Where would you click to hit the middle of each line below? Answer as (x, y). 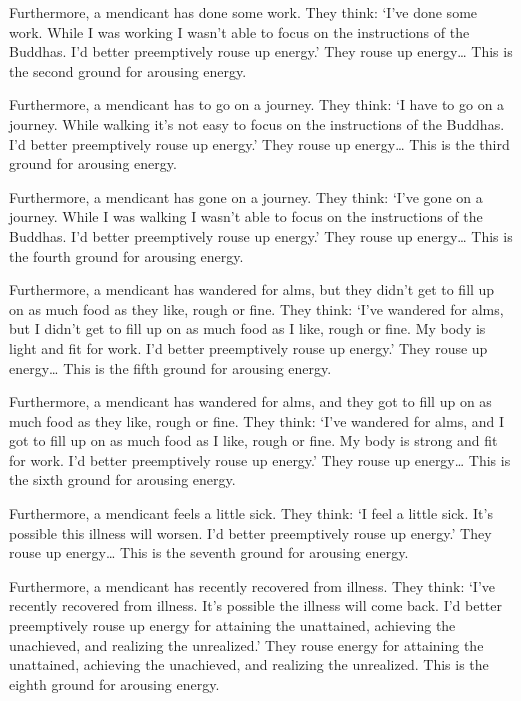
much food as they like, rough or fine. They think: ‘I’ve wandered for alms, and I (256, 420)
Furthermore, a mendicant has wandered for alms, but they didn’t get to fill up (252, 289)
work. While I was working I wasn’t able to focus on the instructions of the (239, 31)
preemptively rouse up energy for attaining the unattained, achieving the (232, 625)
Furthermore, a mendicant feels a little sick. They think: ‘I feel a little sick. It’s (251, 513)
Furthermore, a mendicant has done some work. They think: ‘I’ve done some (243, 12)
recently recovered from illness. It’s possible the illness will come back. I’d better (256, 605)
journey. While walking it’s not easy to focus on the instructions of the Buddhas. (257, 123)
